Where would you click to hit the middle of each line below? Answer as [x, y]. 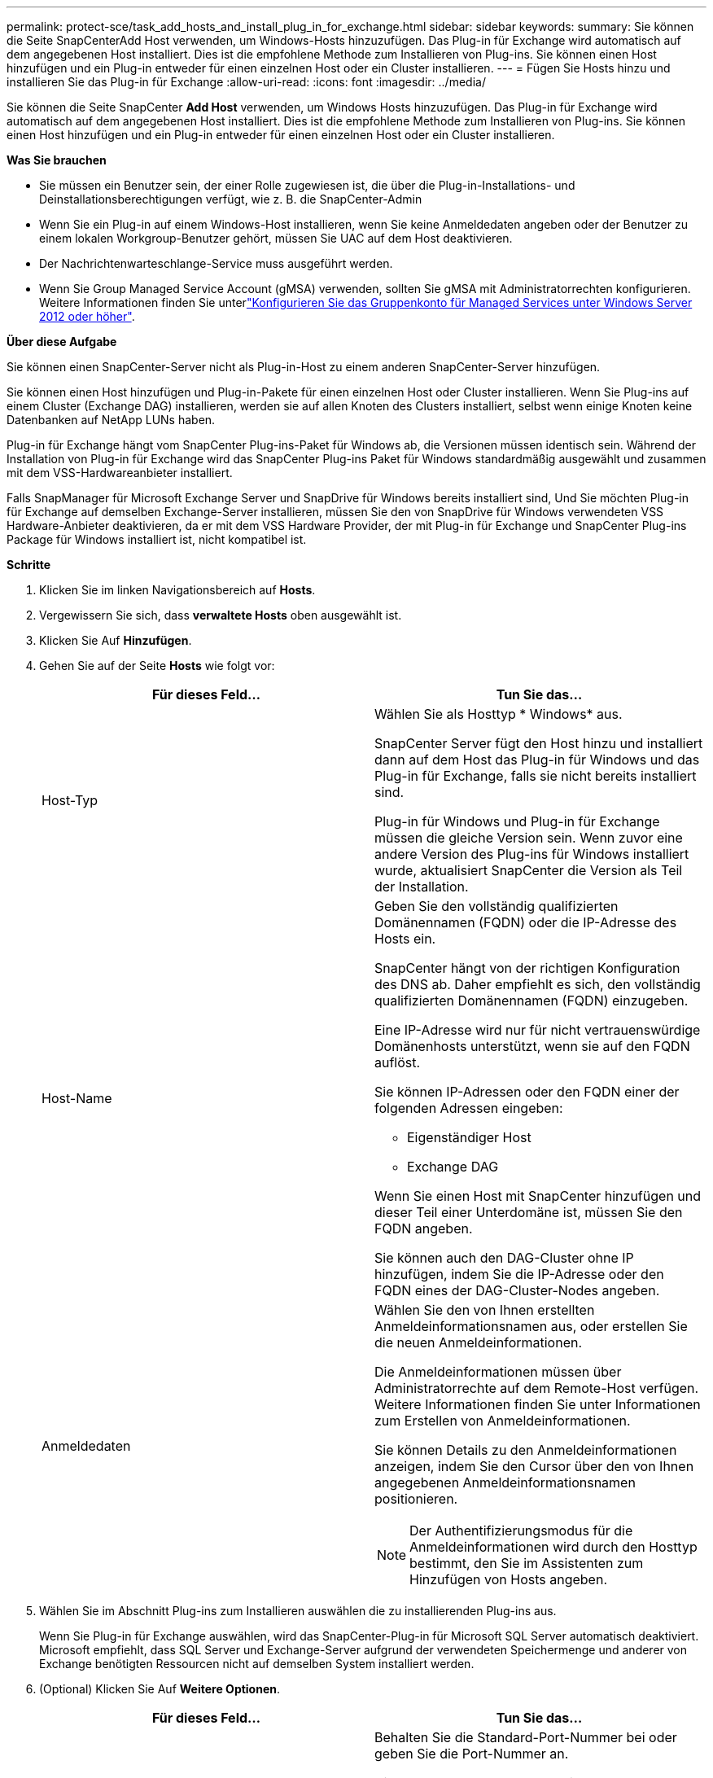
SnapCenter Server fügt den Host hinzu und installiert [539, 743]
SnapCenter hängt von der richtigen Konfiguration [527, 968]
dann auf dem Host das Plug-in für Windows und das [537, 760]
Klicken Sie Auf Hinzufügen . [116, 640]
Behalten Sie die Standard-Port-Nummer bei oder [526, 1737]
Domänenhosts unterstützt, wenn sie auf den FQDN [532, 1046]
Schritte [28, 565]
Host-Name [77, 1098]
